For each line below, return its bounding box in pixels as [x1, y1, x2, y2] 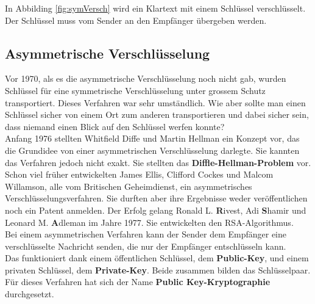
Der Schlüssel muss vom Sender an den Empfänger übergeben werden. [5, 13, 267, 26]
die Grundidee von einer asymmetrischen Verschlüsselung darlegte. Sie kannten [5, 143, 300, 156]
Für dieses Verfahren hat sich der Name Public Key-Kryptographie [5, 275, 271, 288]
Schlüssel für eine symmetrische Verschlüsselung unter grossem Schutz [5, 84, 266, 96]
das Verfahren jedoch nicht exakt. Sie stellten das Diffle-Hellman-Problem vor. [5, 156, 311, 168]
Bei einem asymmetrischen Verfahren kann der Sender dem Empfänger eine [5, 228, 286, 241]
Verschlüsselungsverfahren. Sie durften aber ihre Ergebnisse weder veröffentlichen [5, 192, 308, 204]
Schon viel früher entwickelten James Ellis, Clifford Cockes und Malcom [5, 168, 274, 181]
